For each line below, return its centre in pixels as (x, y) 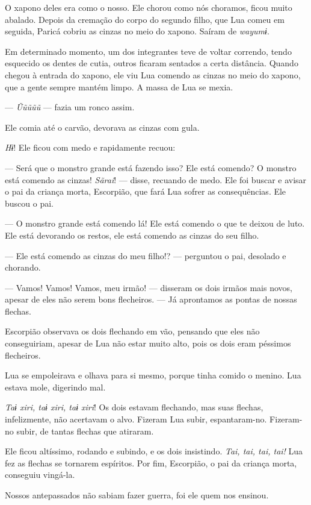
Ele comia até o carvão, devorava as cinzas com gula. (102, 127)
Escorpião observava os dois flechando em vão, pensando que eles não (132, 331)
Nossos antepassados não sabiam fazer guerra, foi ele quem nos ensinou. (137, 495)
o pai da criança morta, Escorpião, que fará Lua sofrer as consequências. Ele (146, 191)
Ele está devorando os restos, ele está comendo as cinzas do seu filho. (132, 235)
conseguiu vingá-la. (40, 475)
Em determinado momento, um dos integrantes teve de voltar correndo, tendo (148, 51)
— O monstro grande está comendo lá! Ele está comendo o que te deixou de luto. (155, 223)
